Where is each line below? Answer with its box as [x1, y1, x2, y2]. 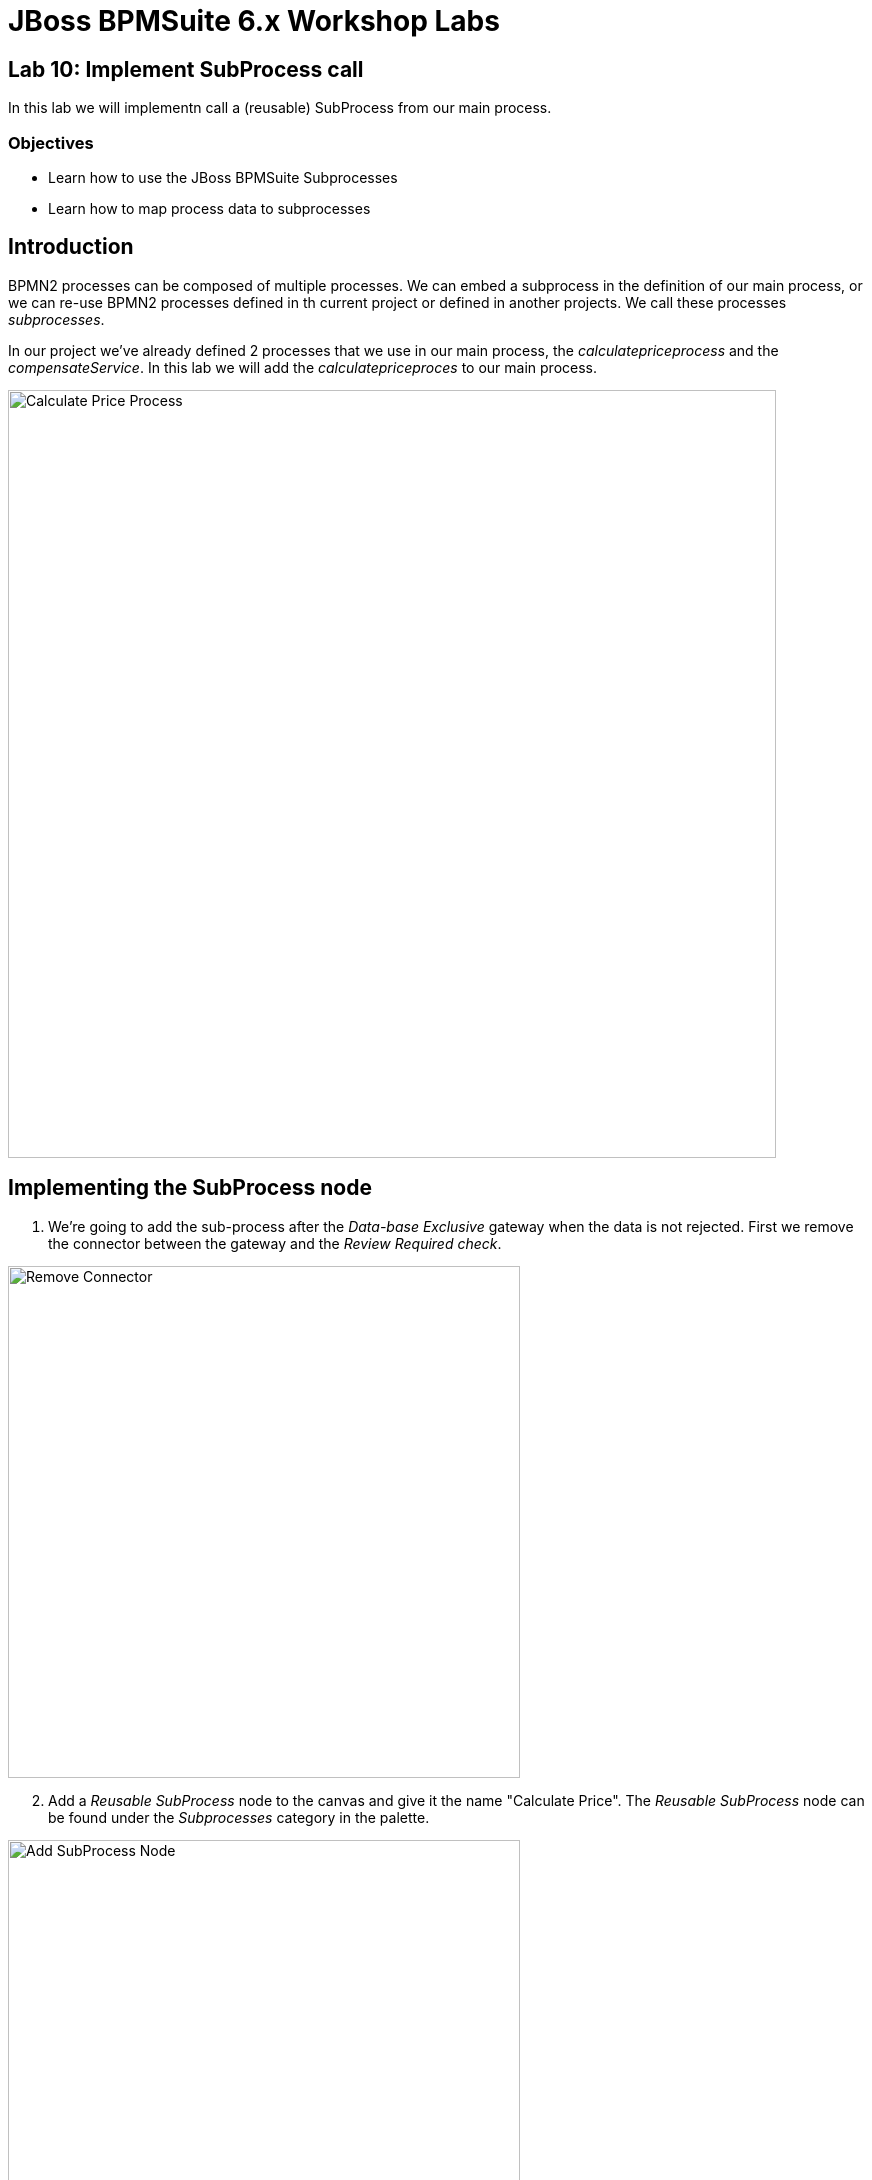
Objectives [8, 132, 94, 153]
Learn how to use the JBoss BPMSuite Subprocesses [48, 168, 398, 186]
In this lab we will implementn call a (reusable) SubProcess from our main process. [8, 99, 552, 117]
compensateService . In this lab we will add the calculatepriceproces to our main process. [8, 358, 598, 376]
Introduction [8, 234, 134, 260]
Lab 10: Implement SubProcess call [8, 56, 364, 82]
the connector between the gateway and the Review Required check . [48, 1234, 502, 1252]
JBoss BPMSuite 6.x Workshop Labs [8, 4, 500, 38]
